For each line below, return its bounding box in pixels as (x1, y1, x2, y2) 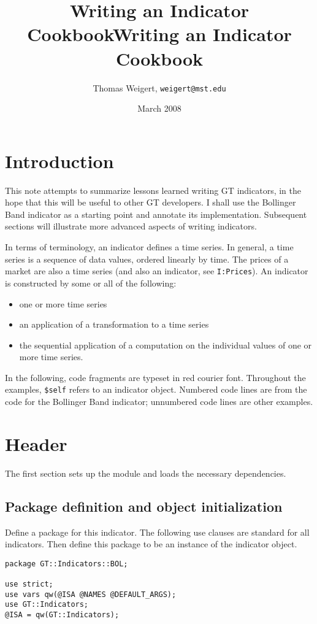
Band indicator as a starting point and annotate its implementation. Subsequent (5, 207, 307, 220)
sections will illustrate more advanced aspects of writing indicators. (5, 220, 257, 233)
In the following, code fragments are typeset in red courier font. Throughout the (5, 371, 306, 383)
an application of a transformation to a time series (19, 318, 209, 331)
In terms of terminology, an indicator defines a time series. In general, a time (5, 241, 294, 253)
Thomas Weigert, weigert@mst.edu (93, 81, 226, 94)
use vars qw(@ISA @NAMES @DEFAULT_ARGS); (5, 590, 177, 599)
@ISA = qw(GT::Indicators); (5, 611, 120, 620)
